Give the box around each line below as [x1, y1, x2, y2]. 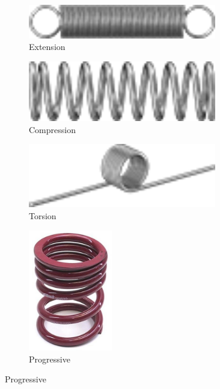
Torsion [29, 210, 57, 222]
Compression [29, 123, 76, 135]
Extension [29, 40, 66, 53]
